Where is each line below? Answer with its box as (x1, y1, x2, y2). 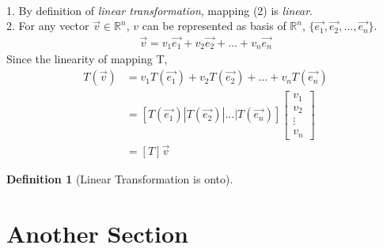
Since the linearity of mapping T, (6, 51, 168, 67)
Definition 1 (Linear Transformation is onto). (6, 170, 233, 187)
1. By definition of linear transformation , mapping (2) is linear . (6, 2, 313, 18)
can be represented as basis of (142, 17, 286, 34)
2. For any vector (6, 17, 89, 34)
